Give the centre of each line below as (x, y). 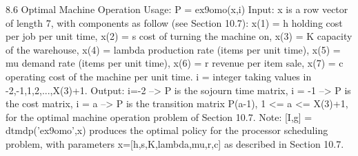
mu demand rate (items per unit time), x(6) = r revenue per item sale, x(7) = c (175, 63)
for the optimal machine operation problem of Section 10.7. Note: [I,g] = (159, 116)
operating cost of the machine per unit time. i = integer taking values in (159, 76)
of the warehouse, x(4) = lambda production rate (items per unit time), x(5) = (173, 49)
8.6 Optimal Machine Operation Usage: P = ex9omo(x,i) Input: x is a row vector (177, 9)
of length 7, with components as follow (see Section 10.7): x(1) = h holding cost (174, 22)
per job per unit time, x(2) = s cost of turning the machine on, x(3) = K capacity (179, 36)
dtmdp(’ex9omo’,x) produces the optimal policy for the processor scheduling (167, 130)
